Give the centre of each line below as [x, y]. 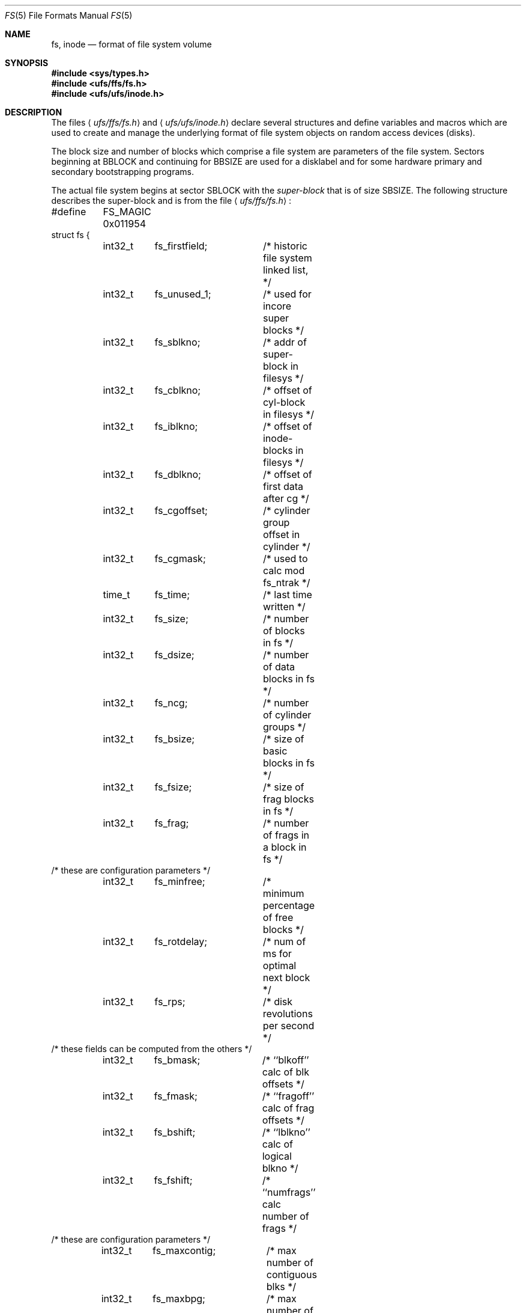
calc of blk [286, 1072]
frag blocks [288, 799]
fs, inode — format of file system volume [131, 44]
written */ [284, 607]
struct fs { [71, 235]
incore [277, 306]
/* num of [284, 941]
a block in [285, 847]
